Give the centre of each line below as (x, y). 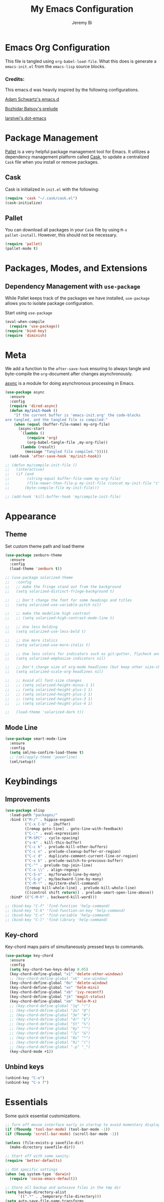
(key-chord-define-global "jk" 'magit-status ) (58, 997)
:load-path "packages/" (33, 815)
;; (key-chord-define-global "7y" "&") (50, 1033)
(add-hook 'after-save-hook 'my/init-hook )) (55, 456)
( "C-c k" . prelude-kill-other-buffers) (66, 847)
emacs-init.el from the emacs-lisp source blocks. (55, 66)
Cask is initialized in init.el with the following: (52, 189)
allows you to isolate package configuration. (50, 303)
